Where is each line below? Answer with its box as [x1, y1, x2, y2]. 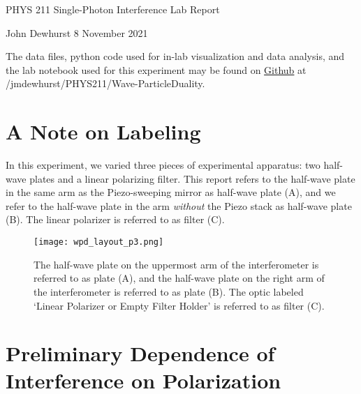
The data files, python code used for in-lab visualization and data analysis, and [6, 49, 345, 63]
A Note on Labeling [6, 117, 201, 146]
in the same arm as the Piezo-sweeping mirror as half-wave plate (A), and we [6, 185, 336, 199]
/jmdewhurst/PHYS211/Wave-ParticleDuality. [6, 76, 205, 91]
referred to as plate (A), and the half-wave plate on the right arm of [34, 271, 325, 285]
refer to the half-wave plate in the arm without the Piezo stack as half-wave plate [6, 198, 352, 213]
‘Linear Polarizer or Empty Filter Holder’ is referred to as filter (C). [34, 298, 325, 312]
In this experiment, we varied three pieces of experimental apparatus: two [6, 158, 321, 172]
